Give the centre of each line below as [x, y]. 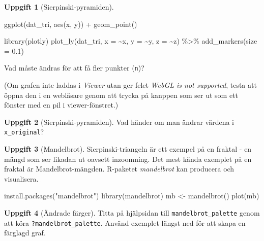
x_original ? [24, 132]
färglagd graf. [25, 233]
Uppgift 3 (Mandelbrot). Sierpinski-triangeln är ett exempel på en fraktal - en [128, 149]
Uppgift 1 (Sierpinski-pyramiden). [59, 7]
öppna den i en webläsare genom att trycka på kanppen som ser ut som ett [121, 95]
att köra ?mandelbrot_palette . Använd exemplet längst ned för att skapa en [125, 222]
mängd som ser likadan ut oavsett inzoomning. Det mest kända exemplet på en [128, 159]
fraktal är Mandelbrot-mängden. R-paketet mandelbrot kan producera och [119, 169]
